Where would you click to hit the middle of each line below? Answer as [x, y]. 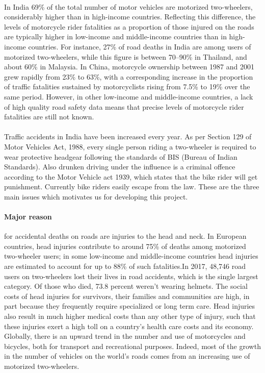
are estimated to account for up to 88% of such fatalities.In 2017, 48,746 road [125, 266]
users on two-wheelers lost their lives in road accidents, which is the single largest [131, 276]
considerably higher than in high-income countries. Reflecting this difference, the [130, 17]
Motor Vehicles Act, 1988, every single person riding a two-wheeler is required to [130, 146]
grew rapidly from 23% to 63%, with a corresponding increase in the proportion [129, 76]
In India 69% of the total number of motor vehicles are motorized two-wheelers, [128, 6]
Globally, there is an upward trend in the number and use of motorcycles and [125, 336]
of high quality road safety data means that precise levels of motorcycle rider [124, 106]
